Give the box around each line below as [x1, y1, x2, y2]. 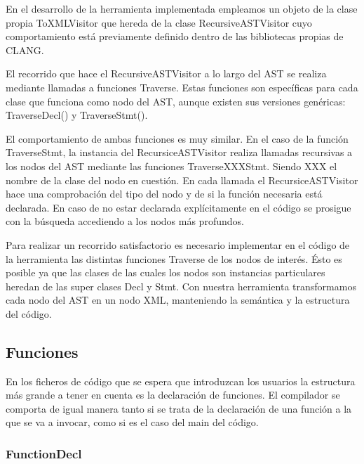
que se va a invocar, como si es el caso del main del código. [6, 415, 259, 430]
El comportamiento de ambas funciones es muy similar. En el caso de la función [6, 131, 349, 146]
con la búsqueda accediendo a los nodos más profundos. [6, 214, 244, 228]
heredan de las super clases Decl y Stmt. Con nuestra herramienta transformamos [6, 278, 356, 293]
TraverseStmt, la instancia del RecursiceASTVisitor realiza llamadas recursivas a [6, 145, 353, 160]
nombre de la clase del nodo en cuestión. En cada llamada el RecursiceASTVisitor [6, 172, 358, 187]
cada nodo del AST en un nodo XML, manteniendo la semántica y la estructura [6, 292, 350, 307]
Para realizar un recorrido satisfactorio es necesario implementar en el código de [6, 237, 350, 252]
